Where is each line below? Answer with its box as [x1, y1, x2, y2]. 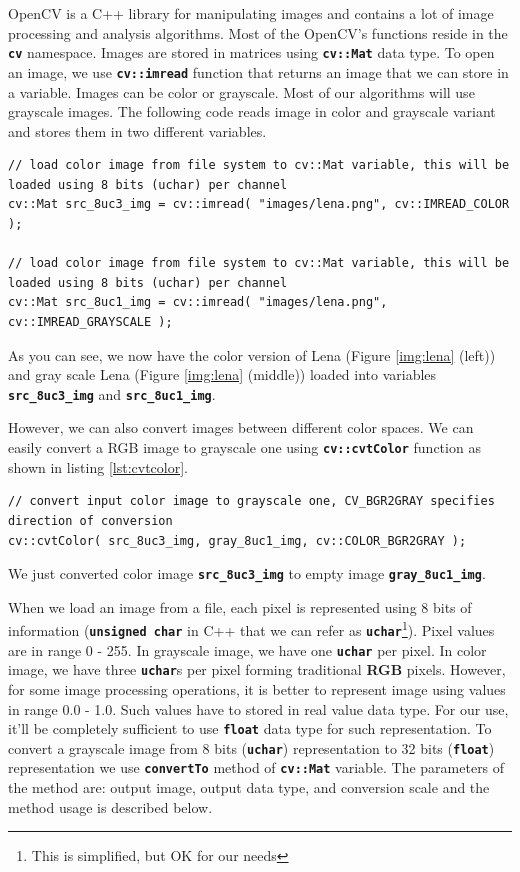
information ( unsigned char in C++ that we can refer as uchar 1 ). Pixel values [8, 617, 495, 640]
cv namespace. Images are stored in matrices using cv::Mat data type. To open [8, 42, 495, 63]
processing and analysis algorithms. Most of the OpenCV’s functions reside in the [8, 22, 508, 43]
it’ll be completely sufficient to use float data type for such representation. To [8, 718, 492, 739]
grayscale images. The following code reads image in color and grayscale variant [8, 101, 496, 122]
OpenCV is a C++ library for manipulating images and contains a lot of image [8, 3, 494, 23]
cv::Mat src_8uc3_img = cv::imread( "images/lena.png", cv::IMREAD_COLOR [8, 197, 510, 212]
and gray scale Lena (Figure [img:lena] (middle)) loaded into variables [8, 364, 437, 385]
